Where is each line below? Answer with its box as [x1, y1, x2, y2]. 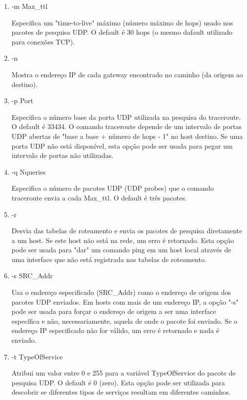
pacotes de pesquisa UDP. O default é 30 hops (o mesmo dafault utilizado [11, 27, 233, 37]
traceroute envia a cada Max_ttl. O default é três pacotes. [11, 192, 187, 202]
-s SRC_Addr [11, 270, 53, 281]
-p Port [11, 95, 33, 106]
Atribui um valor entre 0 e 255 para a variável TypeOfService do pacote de [11, 368, 236, 378]
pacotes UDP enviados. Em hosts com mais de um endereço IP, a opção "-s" [11, 296, 239, 307]
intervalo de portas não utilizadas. [11, 150, 114, 160]
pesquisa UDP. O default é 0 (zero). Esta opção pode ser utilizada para [11, 377, 225, 387]
